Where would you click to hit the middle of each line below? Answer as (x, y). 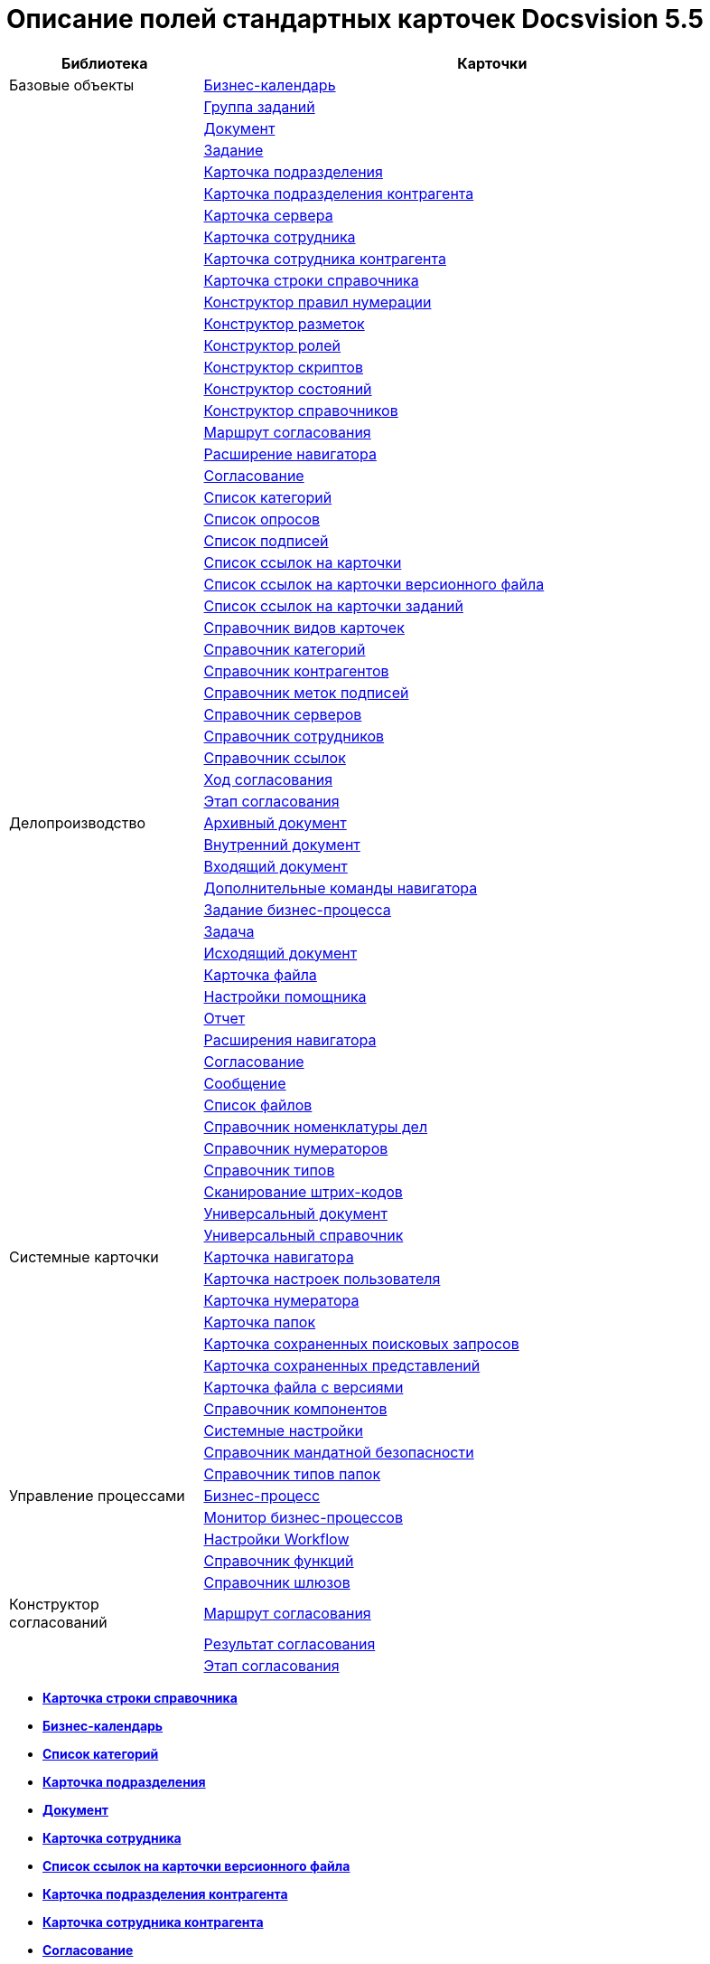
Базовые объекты (72, 85)
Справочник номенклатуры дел (316, 1126)
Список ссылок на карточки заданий (333, 605)
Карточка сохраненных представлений (342, 1365)
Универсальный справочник (304, 1235)
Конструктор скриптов (283, 367)
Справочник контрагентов (296, 670)
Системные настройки (283, 1430)
